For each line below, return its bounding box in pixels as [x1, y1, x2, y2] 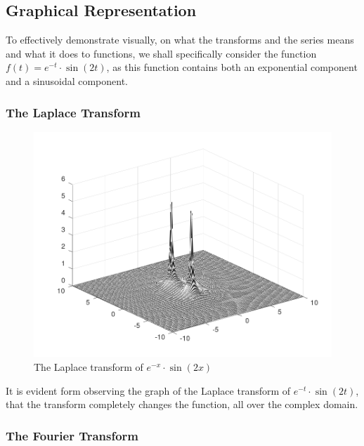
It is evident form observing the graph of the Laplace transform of [6, 383, 291, 398]
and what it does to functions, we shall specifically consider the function [6, 46, 317, 60]
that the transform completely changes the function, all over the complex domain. [6, 397, 358, 412]
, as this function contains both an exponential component [106, 60, 358, 74]
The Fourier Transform [6, 426, 139, 444]
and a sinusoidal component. [6, 73, 129, 88]
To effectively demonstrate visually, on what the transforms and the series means [6, 32, 354, 47]
